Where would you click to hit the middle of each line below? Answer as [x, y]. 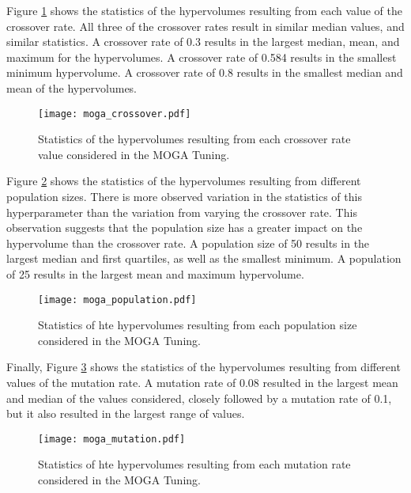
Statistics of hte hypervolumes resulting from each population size [198, 325]
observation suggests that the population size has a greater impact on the [185, 228]
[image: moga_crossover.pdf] [115, 114]
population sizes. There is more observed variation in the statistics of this [184, 196]
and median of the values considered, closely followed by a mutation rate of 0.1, [199, 398]
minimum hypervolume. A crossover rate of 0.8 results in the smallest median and [205, 72]
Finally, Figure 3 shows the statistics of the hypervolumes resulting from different [204, 367]
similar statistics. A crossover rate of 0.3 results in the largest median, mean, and [203, 42]
